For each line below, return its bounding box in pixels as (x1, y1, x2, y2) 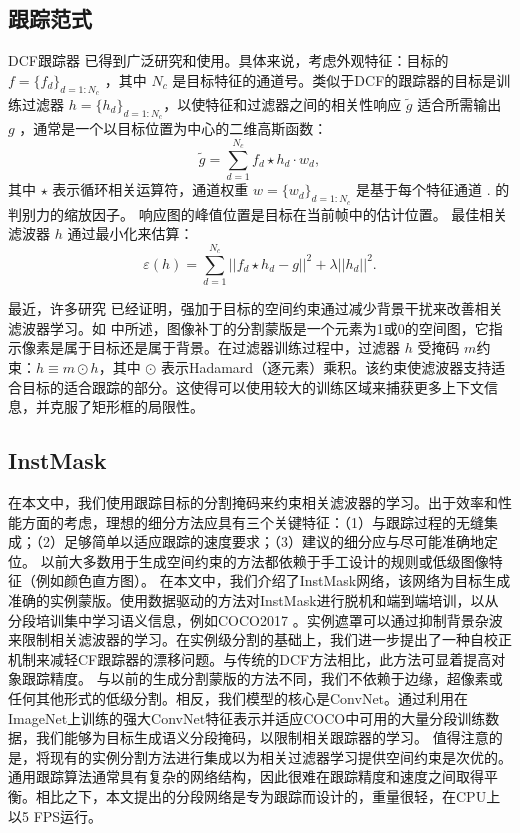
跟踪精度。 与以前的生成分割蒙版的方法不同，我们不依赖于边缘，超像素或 (21, 668, 503, 689)
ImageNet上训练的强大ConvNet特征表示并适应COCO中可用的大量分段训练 (8, 707, 486, 728)
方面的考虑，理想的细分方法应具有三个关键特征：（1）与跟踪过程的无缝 (21, 511, 484, 532)
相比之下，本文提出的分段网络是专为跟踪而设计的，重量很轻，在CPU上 (35, 785, 501, 806)
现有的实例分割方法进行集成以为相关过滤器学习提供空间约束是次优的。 (49, 746, 512, 767)
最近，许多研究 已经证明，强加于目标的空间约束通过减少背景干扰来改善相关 (8, 298, 503, 319)
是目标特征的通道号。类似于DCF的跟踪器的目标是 (172, 69, 497, 90)
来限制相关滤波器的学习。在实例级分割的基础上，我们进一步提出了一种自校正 (8, 629, 512, 650)
